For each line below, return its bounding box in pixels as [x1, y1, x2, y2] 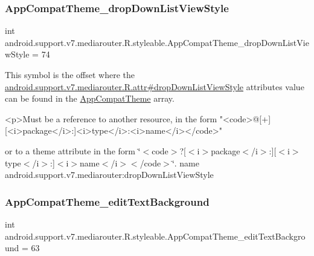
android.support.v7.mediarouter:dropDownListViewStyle [5, 168, 214, 181]
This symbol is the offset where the [5, 68, 135, 80]
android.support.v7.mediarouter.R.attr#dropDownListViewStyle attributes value [5, 80, 304, 93]
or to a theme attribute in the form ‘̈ [5, 144, 141, 157]
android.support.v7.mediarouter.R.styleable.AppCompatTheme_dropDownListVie [5, 36, 309, 48]
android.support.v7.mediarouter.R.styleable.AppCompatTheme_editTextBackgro [5, 229, 306, 242]
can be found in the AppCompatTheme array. [5, 92, 175, 105]
